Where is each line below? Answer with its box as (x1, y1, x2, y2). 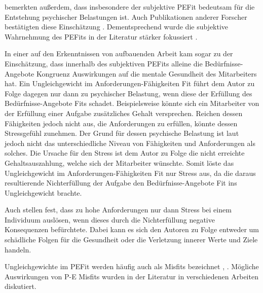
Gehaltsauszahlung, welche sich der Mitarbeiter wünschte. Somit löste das (5, 157, 234, 168)
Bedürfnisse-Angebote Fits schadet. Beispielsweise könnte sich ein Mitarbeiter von (5, 98, 259, 108)
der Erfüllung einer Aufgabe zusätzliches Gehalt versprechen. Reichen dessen (5, 107, 243, 118)
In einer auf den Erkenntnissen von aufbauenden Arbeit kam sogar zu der (5, 48, 233, 59)
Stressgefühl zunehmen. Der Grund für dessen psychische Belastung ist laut (5, 128, 239, 138)
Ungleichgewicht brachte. (5, 187, 82, 198)
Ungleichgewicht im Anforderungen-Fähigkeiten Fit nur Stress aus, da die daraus (5, 167, 256, 178)
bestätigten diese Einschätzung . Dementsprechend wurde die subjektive (5, 21, 229, 32)
